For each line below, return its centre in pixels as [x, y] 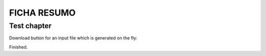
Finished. [18, 47]
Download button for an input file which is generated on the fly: [73, 38]
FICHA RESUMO [42, 13]
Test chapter [30, 26]
